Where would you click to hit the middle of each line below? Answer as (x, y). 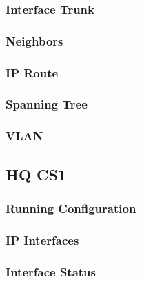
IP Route (32, 72)
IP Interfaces (42, 239)
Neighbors (34, 40)
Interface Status (51, 271)
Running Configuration (71, 208)
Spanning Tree (47, 104)
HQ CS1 (36, 174)
